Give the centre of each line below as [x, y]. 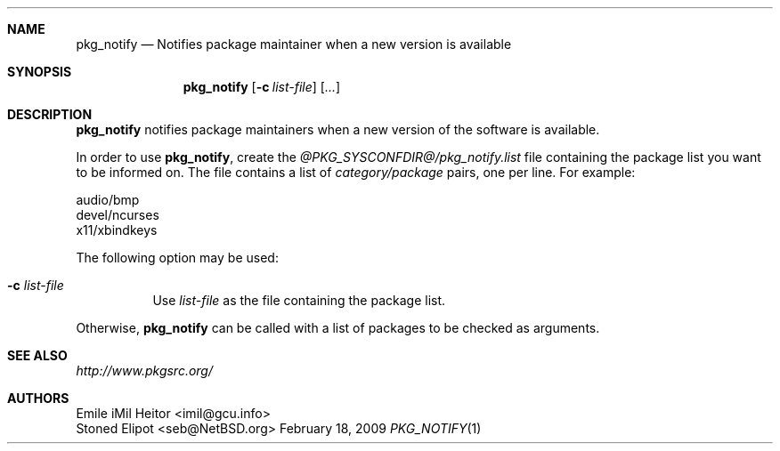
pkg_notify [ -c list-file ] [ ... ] [262, 87]
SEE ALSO [37, 355]
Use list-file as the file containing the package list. [299, 300]
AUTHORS [38, 398]
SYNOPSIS [40, 72]
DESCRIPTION [50, 114]
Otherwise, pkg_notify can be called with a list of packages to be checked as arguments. [338, 328]
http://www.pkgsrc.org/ [145, 370]
